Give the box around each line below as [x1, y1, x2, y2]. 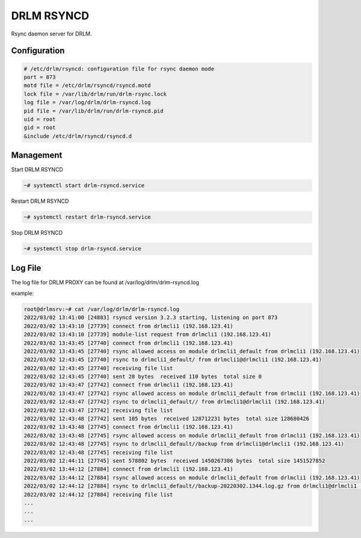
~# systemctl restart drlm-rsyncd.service [23, 214, 151, 221]
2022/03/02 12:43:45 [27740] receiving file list [23, 365, 173, 371]
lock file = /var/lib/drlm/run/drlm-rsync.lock [23, 90, 167, 97]
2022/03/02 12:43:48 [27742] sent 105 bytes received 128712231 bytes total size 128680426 [23, 415, 310, 422]
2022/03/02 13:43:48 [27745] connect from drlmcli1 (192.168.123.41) [23, 424, 233, 430]
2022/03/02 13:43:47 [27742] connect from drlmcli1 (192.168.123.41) [23, 382, 233, 388]
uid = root [23, 116, 56, 123]
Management [11, 150, 63, 161]
